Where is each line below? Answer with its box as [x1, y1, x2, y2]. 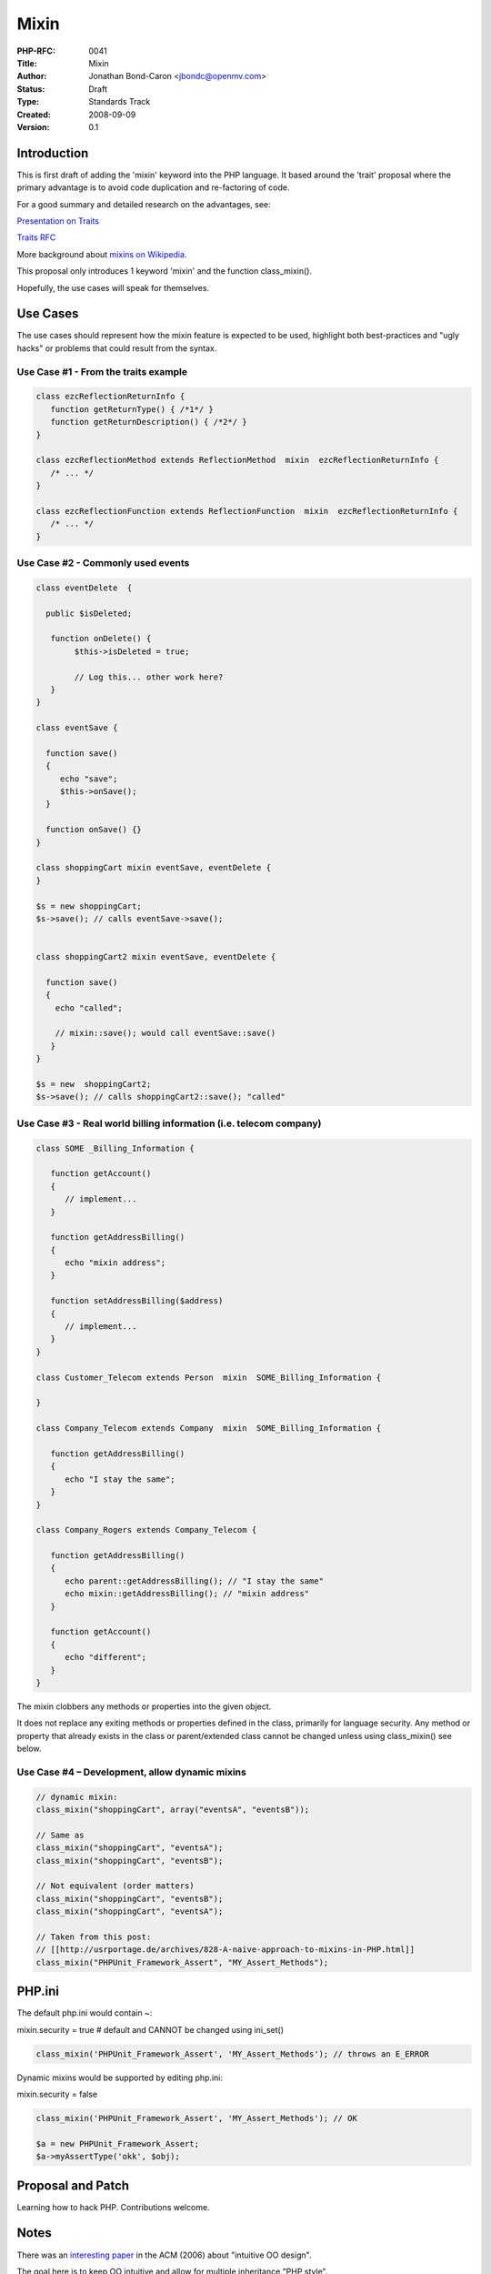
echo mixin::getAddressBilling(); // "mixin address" [65, 1588, 310, 1599]
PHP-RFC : [16, 45, 56, 56]
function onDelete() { [50, 633, 152, 644]
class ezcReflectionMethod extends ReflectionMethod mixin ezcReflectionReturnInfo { [35, 455, 439, 466]
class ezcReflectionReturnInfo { [35, 391, 185, 402]
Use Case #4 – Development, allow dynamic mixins [16, 1766, 247, 1778]
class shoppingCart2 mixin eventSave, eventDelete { [35, 951, 276, 962]
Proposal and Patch [16, 2178, 130, 2193]
